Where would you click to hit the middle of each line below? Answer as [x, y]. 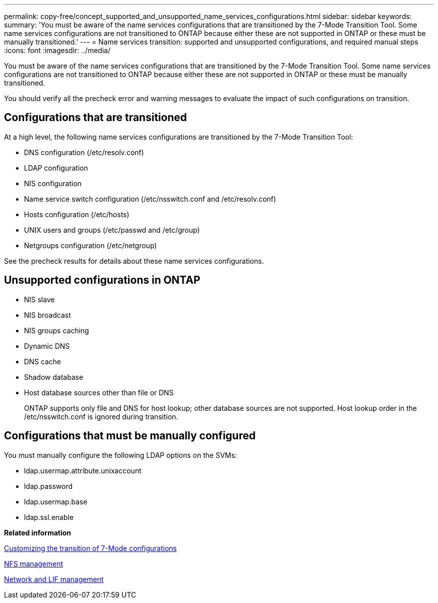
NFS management [34, 563]
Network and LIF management [54, 579]
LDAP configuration [56, 168]
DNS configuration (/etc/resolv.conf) [84, 152]
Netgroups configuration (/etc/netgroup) [90, 245]
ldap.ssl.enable [49, 517]
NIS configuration [53, 183]
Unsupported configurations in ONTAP [102, 280]
